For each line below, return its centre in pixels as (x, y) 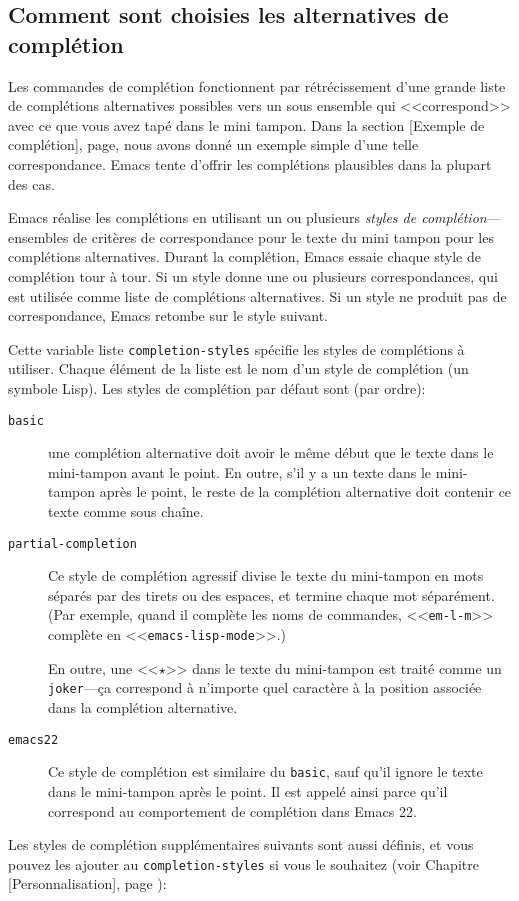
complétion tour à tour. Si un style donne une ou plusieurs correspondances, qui (253, 275)
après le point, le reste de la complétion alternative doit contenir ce (305, 491)
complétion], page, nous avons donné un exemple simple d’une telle (213, 144)
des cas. (31, 183)
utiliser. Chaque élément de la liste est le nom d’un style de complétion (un (238, 368)
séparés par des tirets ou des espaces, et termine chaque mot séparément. (271, 594)
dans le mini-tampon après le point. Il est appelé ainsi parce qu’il (248, 790)
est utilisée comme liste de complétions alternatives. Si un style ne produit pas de (257, 295)
